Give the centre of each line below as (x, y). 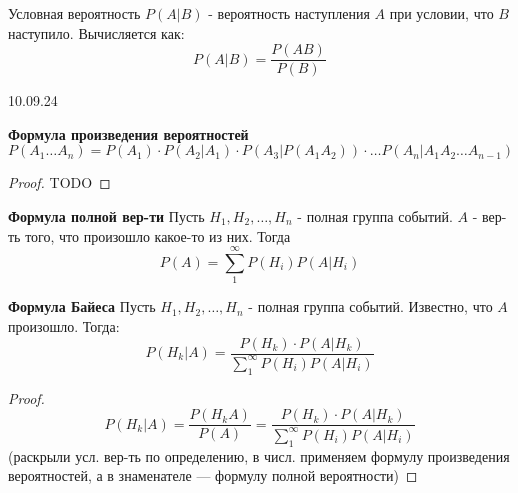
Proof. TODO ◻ (59, 182)
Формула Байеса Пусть (82, 306)
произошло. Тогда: (64, 325)
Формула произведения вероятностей (128, 133)
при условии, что (441, 13)
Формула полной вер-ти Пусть (106, 216)
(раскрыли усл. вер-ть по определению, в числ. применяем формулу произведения (259, 455)
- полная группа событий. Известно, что (370, 306)
